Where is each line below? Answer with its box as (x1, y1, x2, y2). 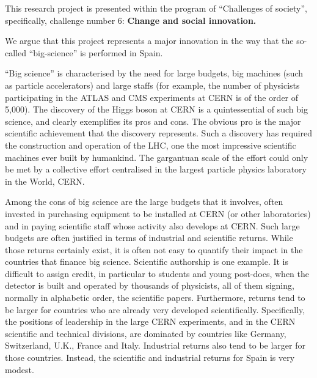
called (5, 46, 26, 59)
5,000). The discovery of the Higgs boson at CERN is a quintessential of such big (5, 103, 308, 116)
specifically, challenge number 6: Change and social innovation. (5, 13, 257, 26)
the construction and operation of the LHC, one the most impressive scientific (5, 138, 296, 151)
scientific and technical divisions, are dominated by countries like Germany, (5, 327, 286, 339)
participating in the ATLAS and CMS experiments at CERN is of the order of (5, 91, 299, 103)
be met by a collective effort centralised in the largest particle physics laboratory (5, 163, 307, 176)
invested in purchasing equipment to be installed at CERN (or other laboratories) (5, 207, 311, 220)
